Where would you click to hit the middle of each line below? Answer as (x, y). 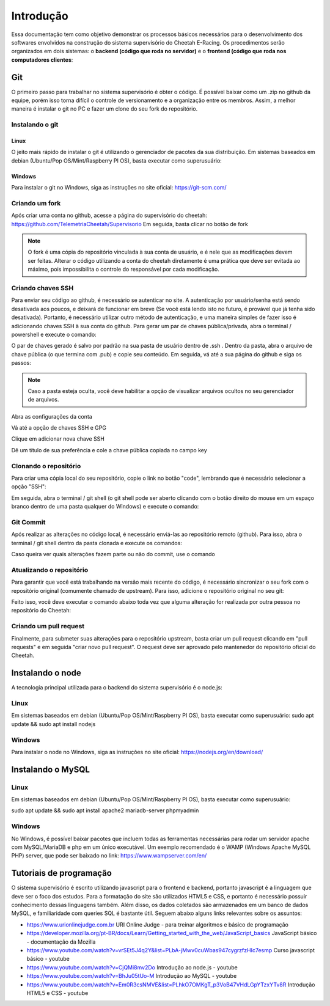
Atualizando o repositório (50, 570)
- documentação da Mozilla (61, 942)
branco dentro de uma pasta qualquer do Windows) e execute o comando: (105, 507)
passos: (21, 363)
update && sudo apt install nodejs (53, 724)
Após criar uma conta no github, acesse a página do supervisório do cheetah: (109, 215)
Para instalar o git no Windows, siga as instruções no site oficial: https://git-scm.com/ (119, 188)
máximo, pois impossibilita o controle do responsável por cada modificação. (123, 270)
